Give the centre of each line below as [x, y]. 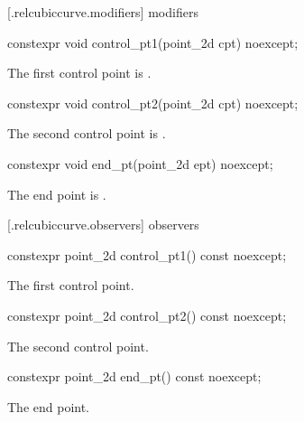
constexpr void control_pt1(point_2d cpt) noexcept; [153, 42]
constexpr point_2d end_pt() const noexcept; [134, 376]
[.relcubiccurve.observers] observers [103, 225]
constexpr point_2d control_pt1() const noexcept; [147, 254]
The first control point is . [79, 73]
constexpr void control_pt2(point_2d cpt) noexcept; [153, 103]
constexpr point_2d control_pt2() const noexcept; [147, 315]
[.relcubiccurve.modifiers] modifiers [103, 12]
